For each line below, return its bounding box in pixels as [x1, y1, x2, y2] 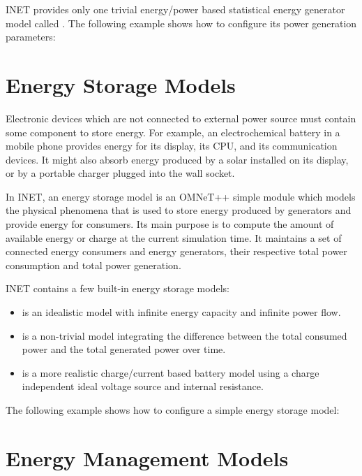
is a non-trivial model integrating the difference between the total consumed [22, 328, 347, 342]
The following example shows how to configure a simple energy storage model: [6, 403, 340, 417]
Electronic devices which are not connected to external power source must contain [6, 110, 356, 125]
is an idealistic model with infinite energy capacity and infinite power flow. [22, 305, 341, 319]
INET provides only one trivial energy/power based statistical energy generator [6, 2, 345, 16]
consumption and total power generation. [6, 257, 181, 272]
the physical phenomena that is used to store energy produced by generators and [6, 203, 352, 217]
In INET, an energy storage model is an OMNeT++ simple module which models [6, 189, 356, 203]
